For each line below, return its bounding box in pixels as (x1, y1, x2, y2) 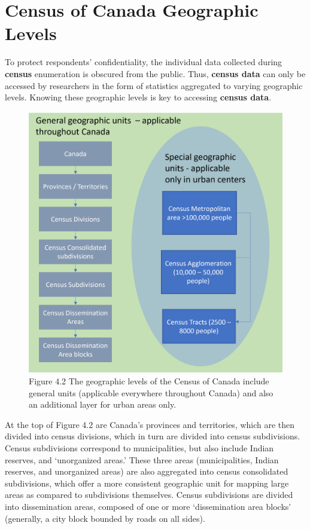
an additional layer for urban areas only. (29, 398, 177, 411)
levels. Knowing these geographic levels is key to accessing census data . (5, 91, 272, 103)
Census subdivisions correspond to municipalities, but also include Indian (5, 442, 274, 454)
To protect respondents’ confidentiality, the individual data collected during (5, 56, 282, 68)
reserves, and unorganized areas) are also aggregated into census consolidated (5, 465, 288, 478)
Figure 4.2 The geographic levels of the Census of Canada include (29, 375, 269, 387)
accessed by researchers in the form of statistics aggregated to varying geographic (5, 79, 303, 91)
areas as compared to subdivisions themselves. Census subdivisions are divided (5, 488, 293, 501)
